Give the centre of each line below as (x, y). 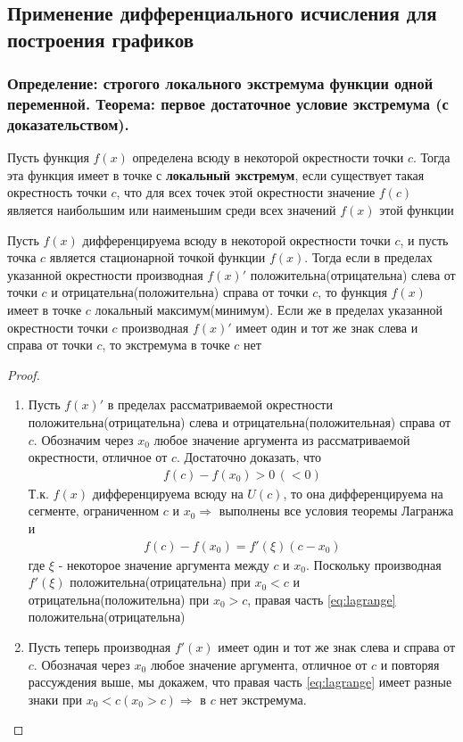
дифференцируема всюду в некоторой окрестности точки (236, 239)
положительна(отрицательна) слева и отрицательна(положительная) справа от (240, 421)
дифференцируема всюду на (168, 493)
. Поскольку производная (373, 564)
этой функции (417, 210)
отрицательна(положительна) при (119, 599)
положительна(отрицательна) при (160, 582)
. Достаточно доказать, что (249, 457)
